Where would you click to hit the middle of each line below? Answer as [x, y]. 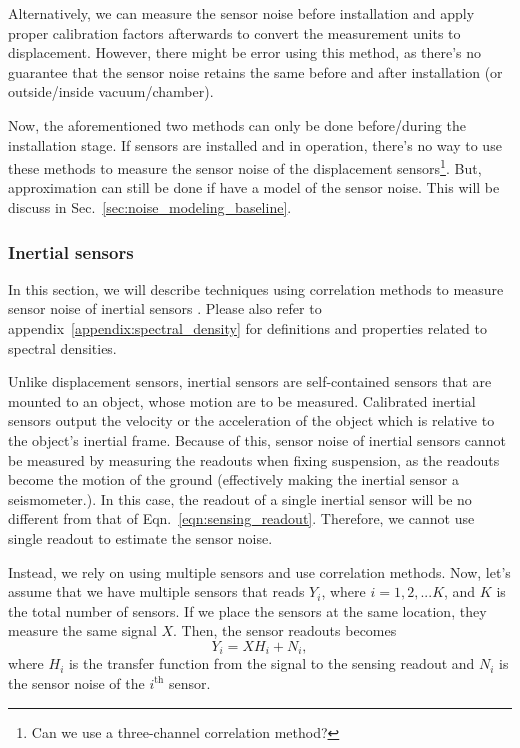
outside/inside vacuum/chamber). [111, 91]
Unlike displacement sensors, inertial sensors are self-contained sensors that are [250, 381]
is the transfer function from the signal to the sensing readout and [271, 663]
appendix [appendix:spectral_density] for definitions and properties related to [247, 328]
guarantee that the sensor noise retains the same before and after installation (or [255, 71]
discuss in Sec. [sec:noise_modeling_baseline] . [150, 207]
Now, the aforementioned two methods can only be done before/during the [237, 124]
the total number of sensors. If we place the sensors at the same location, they [247, 610]
